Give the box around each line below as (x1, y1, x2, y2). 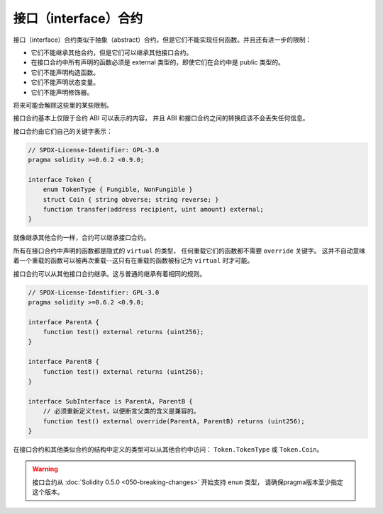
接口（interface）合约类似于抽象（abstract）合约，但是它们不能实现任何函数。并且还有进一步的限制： (13, 35, 312, 44)
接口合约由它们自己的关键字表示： (13, 127, 113, 135)
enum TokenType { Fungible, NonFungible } (43, 185, 193, 194)
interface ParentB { (28, 358, 99, 366)
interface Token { (28, 176, 92, 183)
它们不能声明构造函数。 (30, 68, 99, 76)
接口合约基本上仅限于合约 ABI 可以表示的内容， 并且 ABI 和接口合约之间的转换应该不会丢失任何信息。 (13, 114, 309, 122)
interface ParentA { (28, 318, 99, 326)
